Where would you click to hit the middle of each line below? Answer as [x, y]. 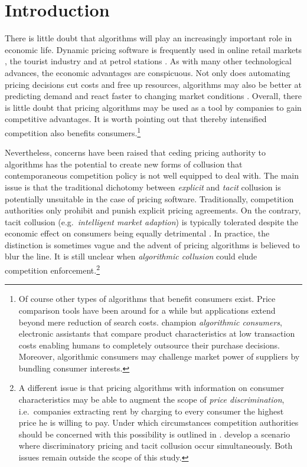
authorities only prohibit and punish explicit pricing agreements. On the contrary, [153, 210]
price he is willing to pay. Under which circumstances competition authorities [159, 422]
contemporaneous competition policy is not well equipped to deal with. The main [152, 175]
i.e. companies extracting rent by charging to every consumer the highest [151, 411]
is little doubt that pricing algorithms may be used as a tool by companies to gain [153, 107]
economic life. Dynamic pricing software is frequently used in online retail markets [153, 49]
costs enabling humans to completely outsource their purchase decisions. [149, 345]
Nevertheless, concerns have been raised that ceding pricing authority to [135, 152]
